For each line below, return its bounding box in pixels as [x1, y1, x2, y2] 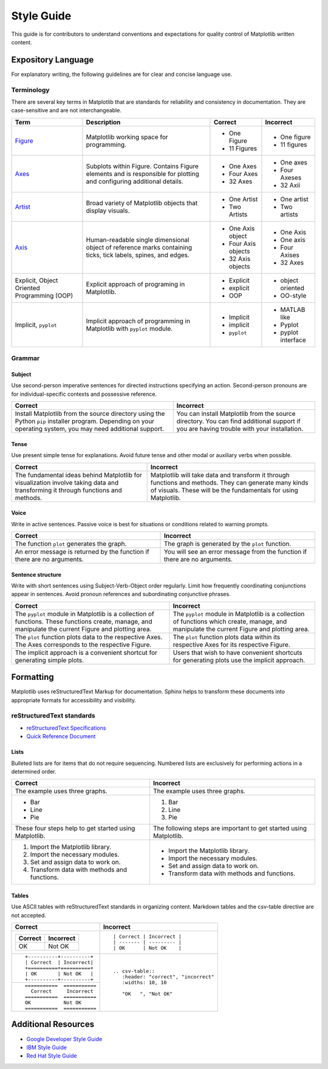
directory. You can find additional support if [176, 417, 301, 426]
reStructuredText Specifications [26, 724, 106, 731]
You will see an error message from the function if [163, 547, 307, 555]
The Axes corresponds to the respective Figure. [15, 640, 152, 649]
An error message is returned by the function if [15, 547, 149, 555]
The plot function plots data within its [173, 633, 281, 641]
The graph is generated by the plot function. [163, 539, 292, 548]
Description [86, 118, 121, 126]
